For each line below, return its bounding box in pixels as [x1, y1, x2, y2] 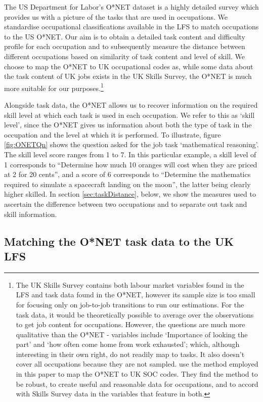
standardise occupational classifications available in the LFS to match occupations [4, 21, 259, 32]
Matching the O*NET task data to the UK [4, 233, 234, 249]
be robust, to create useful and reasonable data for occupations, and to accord [16, 378, 258, 389]
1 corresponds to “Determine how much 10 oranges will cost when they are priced [4, 159, 257, 169]
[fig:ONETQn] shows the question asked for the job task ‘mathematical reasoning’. [4, 139, 259, 150]
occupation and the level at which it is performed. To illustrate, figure [4, 129, 221, 140]
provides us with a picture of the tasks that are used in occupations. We [4, 11, 228, 22]
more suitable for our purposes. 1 [4, 81, 104, 93]
